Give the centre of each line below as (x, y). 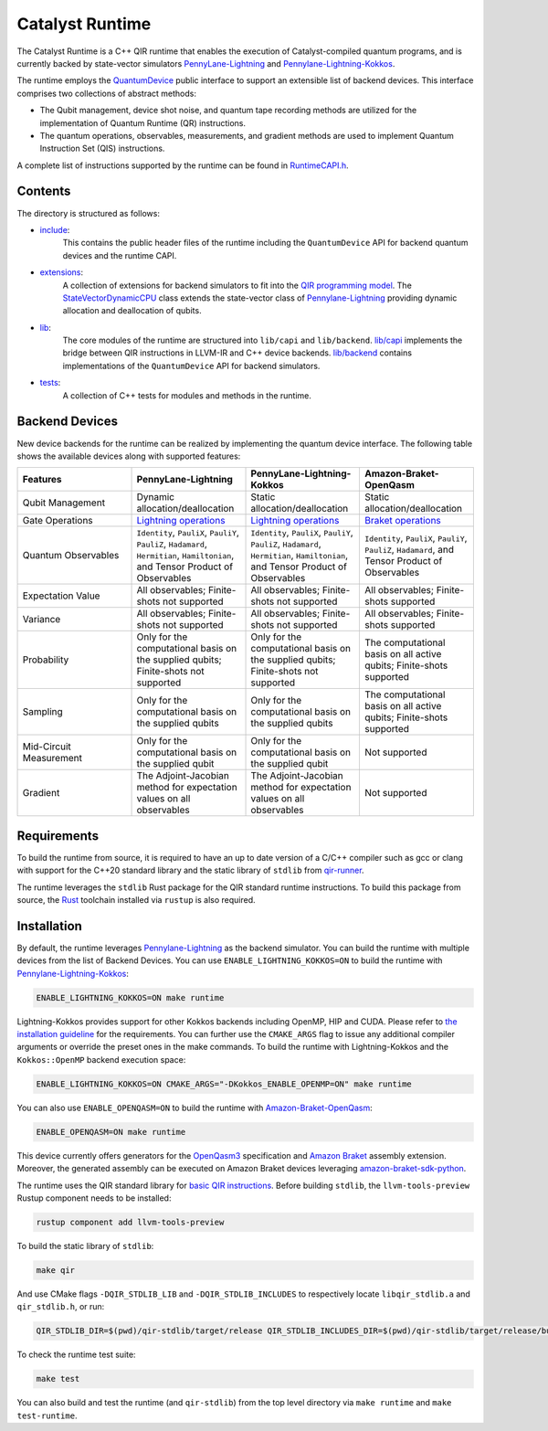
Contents (44, 191)
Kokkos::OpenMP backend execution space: (101, 1059)
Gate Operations (58, 521)
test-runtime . (47, 1415)
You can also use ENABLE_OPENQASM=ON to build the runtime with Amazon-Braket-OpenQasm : (195, 1108)
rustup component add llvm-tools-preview (130, 1222)
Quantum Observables (71, 556)
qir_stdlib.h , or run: (61, 1307)
